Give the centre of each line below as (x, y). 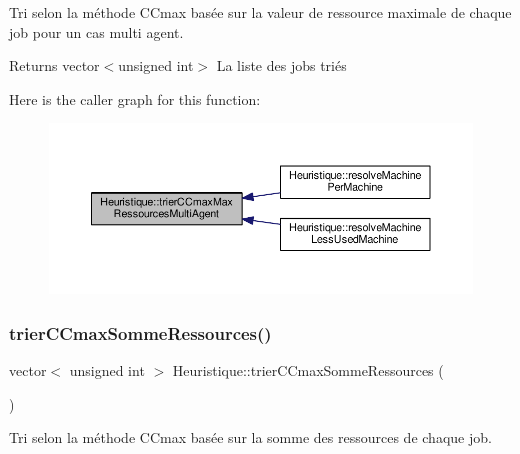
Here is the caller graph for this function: (135, 98)
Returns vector (54, 65)
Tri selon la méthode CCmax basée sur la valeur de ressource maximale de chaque (260, 12)
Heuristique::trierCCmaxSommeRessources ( (308, 370)
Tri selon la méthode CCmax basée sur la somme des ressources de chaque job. (250, 437)
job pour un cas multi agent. (96, 31)
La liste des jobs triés (281, 65)
